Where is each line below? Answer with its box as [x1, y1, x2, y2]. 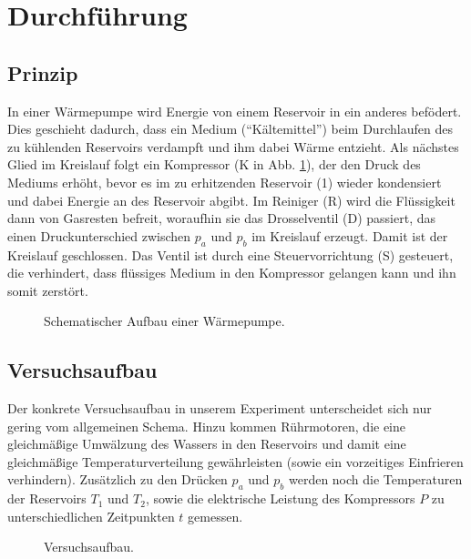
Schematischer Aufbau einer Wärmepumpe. [44, 311, 285, 330]
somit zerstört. [7, 280, 88, 300]
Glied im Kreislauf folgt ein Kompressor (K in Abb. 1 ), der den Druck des [7, 155, 421, 174]
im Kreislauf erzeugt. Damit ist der [251, 226, 448, 245]
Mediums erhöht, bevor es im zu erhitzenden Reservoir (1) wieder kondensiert [7, 172, 442, 191]
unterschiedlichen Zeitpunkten [7, 506, 175, 525]
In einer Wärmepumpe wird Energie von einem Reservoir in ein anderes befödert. [7, 101, 462, 120]
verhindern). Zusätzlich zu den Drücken [7, 470, 228, 489]
